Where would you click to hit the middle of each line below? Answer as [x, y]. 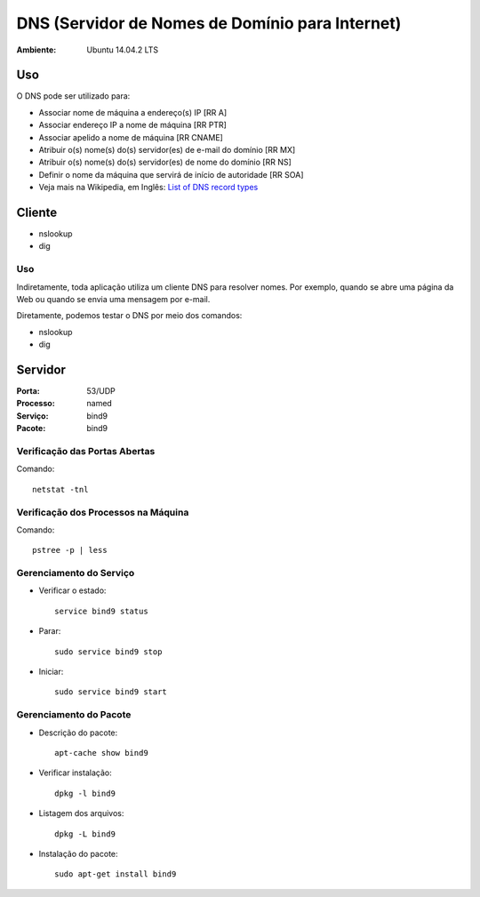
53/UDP [101, 391]
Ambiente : [36, 50]
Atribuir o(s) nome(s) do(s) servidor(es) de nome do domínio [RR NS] [165, 162]
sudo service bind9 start [111, 692]
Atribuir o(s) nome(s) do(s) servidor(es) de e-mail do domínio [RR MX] [167, 150]
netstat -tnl [60, 489]
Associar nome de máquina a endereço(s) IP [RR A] [132, 112]
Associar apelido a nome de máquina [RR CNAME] [131, 137]
